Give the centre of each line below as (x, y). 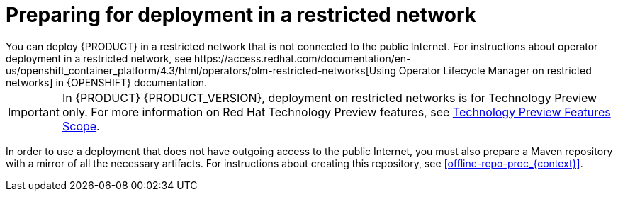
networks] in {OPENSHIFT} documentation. (107, 82)
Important (34, 112)
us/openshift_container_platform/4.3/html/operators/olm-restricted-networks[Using (201, 70)
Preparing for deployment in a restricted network (241, 15)
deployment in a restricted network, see (99, 58)
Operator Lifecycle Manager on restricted (495, 70)
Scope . (81, 126)
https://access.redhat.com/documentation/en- (302, 58)
